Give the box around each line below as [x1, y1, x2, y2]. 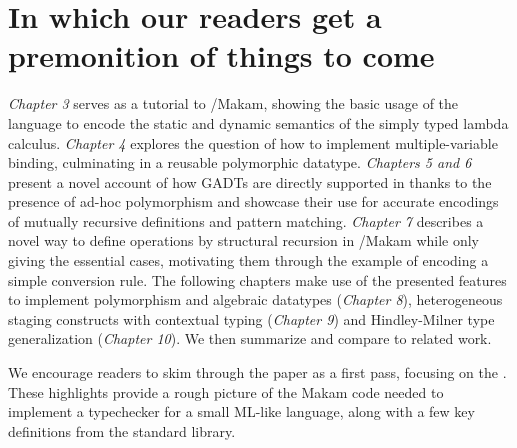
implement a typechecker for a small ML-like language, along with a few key [8, 401, 475, 422]
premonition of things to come [8, 35, 435, 76]
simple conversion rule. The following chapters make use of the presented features [8, 269, 507, 290]
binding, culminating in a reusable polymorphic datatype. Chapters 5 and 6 [8, 152, 472, 173]
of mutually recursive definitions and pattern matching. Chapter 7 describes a [8, 210, 484, 231]
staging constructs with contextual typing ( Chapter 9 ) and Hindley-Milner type [8, 308, 495, 329]
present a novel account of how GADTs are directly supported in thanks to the [8, 171, 492, 192]
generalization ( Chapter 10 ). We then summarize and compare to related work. [8, 328, 492, 349]
